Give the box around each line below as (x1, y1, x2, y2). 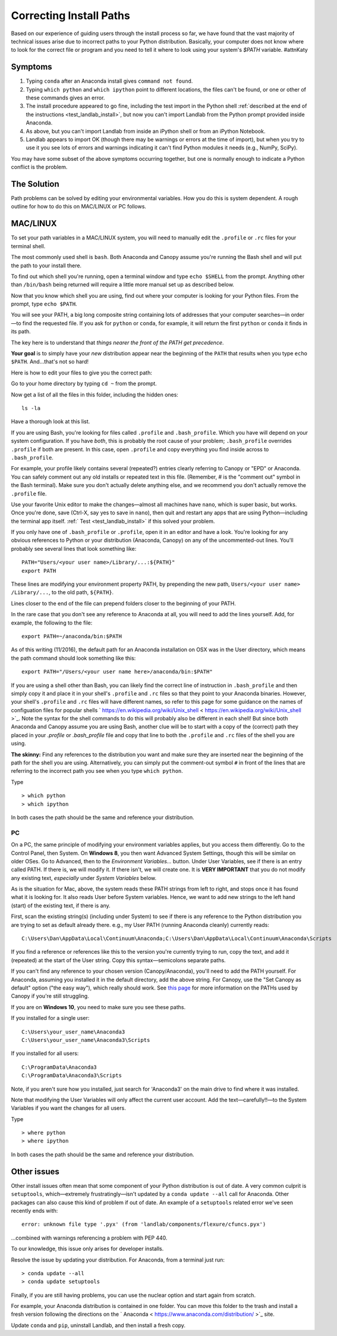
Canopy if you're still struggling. (11, 992, 89, 1000)
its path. (11, 328, 31, 335)
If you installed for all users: (11, 1050, 79, 1057)
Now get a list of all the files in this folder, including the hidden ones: (11, 391, 178, 398)
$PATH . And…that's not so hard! (11, 358, 89, 366)
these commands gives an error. (26, 94, 105, 101)
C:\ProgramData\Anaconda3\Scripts (21, 1072, 122, 1079)
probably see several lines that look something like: (11, 545, 137, 552)
